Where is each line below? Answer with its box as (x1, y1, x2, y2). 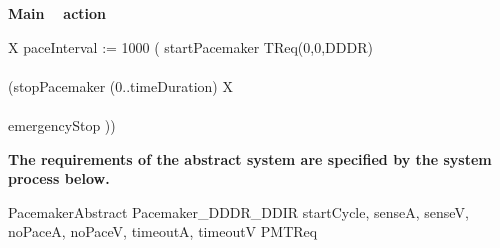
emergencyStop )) (8, 114, 116, 135)
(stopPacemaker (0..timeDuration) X (8, 75, 233, 96)
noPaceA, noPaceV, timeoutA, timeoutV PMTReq (8, 221, 318, 242)
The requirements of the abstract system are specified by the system (8, 148, 492, 169)
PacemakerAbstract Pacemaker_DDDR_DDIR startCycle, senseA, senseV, (8, 201, 469, 222)
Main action (8, 3, 106, 23)
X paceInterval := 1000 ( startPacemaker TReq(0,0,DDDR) (8, 36, 373, 57)
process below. (8, 168, 110, 189)
